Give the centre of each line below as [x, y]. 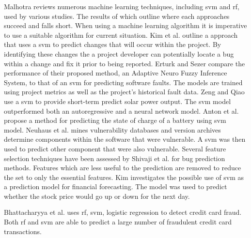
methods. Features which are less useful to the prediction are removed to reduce [123, 168]
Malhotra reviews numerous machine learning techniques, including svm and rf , [122, 6]
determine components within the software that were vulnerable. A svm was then [125, 139]
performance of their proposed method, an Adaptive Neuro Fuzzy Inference [116, 73]
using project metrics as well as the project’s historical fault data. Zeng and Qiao [124, 92]
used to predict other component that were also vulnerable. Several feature [115, 148]
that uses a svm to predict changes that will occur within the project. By [113, 44]
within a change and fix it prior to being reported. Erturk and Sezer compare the [125, 63]
